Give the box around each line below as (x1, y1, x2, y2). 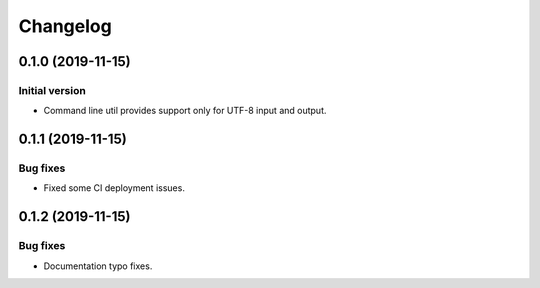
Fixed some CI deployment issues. (43, 182, 185, 194)
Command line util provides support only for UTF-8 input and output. (43, 105, 327, 117)
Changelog (18, 15, 112, 37)
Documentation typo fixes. (43, 260, 153, 272)
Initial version (18, 83, 87, 97)
